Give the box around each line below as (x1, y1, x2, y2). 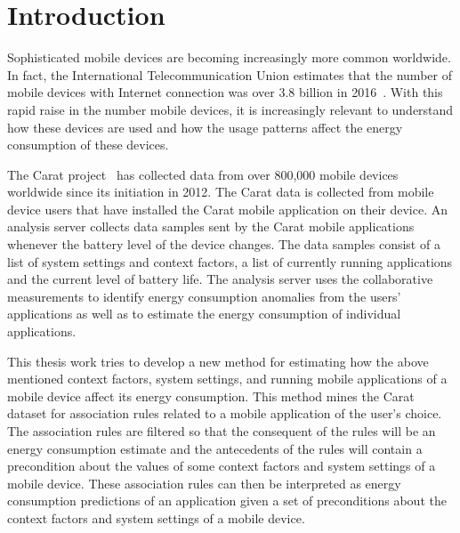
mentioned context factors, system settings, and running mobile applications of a (7, 369, 448, 388)
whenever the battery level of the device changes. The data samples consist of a (7, 235, 440, 254)
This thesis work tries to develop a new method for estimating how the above (7, 351, 429, 370)
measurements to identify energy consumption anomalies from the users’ (7, 287, 401, 305)
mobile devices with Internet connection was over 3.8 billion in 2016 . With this (7, 83, 443, 101)
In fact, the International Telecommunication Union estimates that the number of (7, 65, 452, 84)
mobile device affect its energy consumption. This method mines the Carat (7, 386, 415, 405)
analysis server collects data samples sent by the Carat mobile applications (7, 217, 415, 236)
